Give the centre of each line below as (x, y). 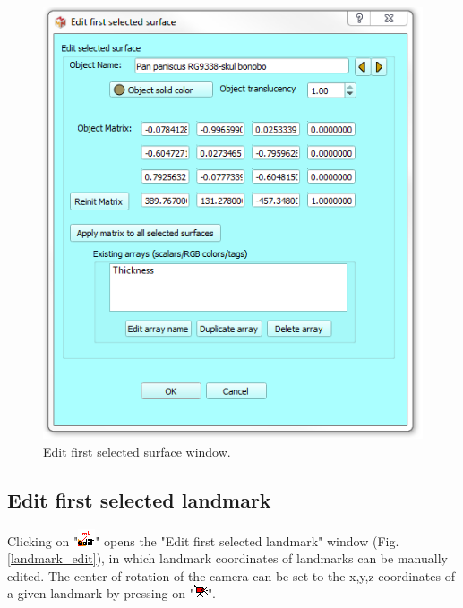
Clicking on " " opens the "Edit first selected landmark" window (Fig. (203, 540)
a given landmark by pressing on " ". (112, 593)
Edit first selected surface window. (137, 451)
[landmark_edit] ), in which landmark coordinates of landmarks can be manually (227, 558)
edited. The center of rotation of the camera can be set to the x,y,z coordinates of (231, 575)
